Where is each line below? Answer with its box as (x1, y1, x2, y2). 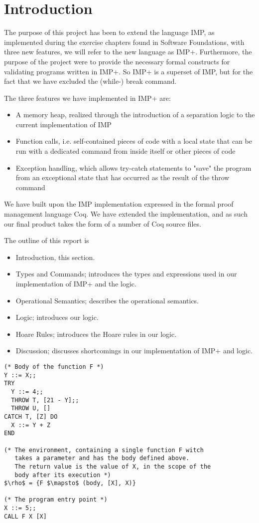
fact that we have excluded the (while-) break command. (4, 76, 177, 86)
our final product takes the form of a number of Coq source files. (4, 218, 201, 229)
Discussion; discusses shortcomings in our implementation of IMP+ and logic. (15, 345, 253, 356)
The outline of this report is (4, 235, 89, 246)
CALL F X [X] (4, 513, 47, 520)
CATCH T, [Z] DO (4, 413, 58, 420)
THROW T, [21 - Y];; (11, 396, 79, 404)
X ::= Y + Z (11, 421, 51, 429)
